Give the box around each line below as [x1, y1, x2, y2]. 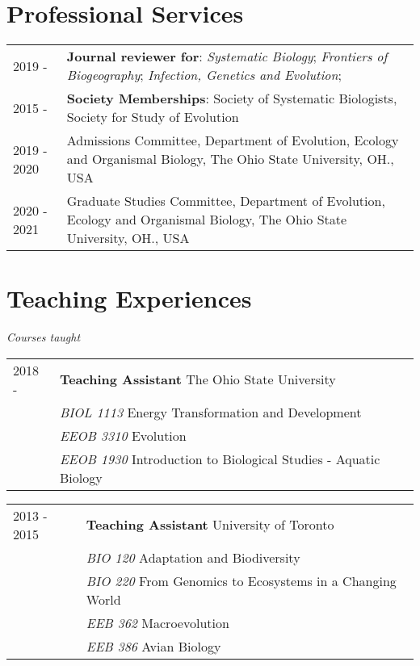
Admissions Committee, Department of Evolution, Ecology [66, 131, 399, 150]
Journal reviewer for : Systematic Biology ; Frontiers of [66, 47, 388, 66]
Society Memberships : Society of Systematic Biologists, [66, 89, 397, 108]
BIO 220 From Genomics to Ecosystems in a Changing [86, 571, 397, 590]
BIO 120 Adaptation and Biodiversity [86, 547, 300, 567]
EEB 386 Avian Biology [86, 636, 221, 656]
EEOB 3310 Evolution [59, 425, 187, 445]
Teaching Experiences [6, 282, 252, 315]
